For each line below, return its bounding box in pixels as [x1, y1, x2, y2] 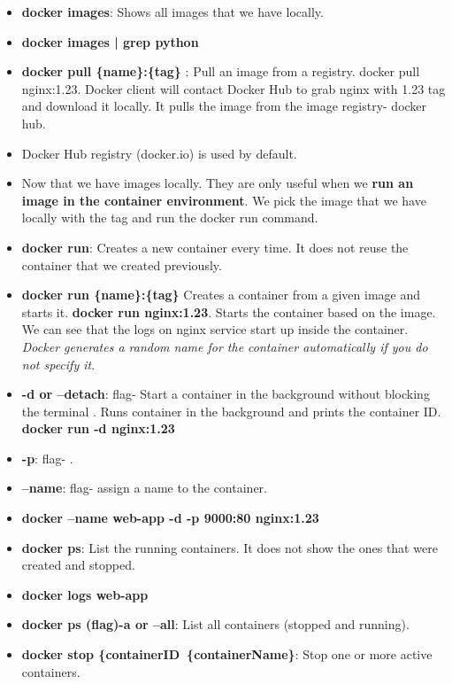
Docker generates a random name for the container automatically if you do [21, 337, 428, 355]
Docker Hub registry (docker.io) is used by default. [21, 144, 297, 162]
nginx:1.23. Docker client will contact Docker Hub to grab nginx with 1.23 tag [21, 79, 446, 97]
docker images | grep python [21, 32, 199, 51]
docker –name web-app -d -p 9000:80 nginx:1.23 [21, 509, 319, 527]
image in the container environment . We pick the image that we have [21, 190, 426, 209]
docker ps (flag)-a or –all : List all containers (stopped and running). [21, 615, 410, 633]
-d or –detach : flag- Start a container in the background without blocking [21, 385, 430, 403]
